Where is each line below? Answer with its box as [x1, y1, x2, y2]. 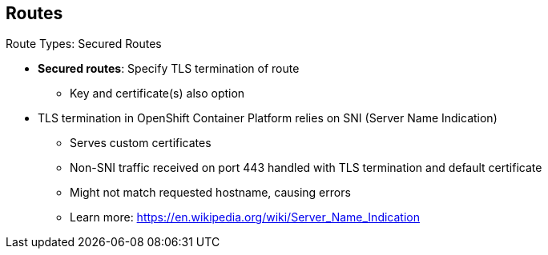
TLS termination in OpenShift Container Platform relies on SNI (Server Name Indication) [38, 111, 498, 126]
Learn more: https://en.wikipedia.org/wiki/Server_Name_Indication [70, 210, 420, 225]
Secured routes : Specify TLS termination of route [38, 62, 300, 76]
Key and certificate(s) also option [70, 86, 245, 101]
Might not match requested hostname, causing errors [70, 185, 351, 200]
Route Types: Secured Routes [6, 37, 162, 51]
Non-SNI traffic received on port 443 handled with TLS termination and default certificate [70, 161, 542, 175]
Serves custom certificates [70, 136, 212, 150]
